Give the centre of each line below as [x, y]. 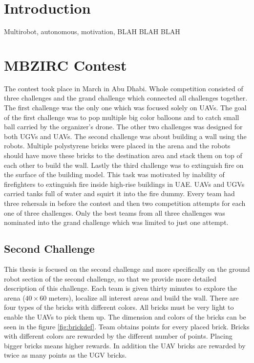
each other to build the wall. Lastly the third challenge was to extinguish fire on [124, 165]
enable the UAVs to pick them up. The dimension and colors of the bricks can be [125, 316]
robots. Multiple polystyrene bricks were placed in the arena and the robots [117, 146]
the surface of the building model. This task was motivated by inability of [114, 174]
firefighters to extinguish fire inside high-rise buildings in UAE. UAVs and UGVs [124, 184]
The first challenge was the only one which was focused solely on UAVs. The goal [125, 108]
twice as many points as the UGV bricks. [65, 355]
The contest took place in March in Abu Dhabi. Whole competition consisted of [124, 88]
